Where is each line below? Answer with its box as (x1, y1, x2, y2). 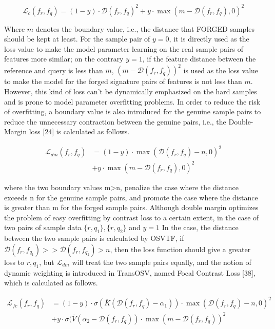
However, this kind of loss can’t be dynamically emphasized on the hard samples (4, 86, 257, 96)
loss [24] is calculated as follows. (29, 126, 130, 137)
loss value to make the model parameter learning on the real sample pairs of (4, 43, 243, 54)
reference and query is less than (4, 65, 103, 75)
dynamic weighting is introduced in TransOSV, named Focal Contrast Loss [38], (4, 267, 256, 278)
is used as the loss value (183, 65, 259, 75)
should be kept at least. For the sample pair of (4, 33, 150, 44)
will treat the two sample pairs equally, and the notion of (72, 256, 251, 267)
